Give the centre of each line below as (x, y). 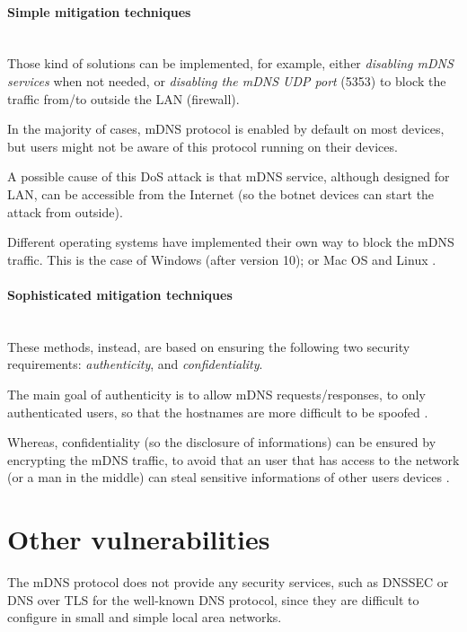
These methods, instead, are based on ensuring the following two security (209, 346)
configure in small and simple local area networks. (145, 617)
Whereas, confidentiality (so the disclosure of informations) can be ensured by (222, 442)
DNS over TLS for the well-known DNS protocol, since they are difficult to (213, 599)
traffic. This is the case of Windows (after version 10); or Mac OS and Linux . (222, 259)
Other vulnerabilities (139, 539)
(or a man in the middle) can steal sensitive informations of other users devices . (229, 477)
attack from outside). (65, 211)
